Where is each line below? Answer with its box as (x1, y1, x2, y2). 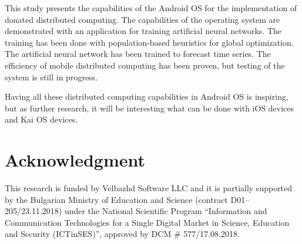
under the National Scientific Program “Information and (64, 205, 267, 217)
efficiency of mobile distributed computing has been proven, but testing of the (5, 59, 285, 71)
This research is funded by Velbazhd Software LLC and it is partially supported (5, 182, 293, 194)
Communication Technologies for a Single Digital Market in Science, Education (5, 216, 290, 228)
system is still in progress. (5, 70, 98, 83)
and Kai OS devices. (5, 113, 78, 126)
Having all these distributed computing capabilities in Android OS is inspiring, (5, 90, 288, 103)
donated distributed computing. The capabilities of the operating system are (5, 13, 280, 25)
